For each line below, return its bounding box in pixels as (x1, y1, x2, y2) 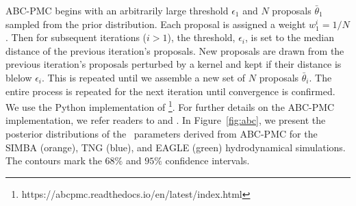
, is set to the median (244, 30, 335, 44)
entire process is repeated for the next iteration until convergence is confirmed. (5, 83, 335, 98)
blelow (5, 70, 32, 84)
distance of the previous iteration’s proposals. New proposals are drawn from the (5, 43, 344, 57)
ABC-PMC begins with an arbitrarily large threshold (5, 3, 229, 17)
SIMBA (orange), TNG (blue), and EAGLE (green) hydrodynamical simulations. (5, 140, 346, 154)
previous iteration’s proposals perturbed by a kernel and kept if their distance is (5, 57, 342, 71)
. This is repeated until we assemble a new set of (42, 70, 246, 84)
